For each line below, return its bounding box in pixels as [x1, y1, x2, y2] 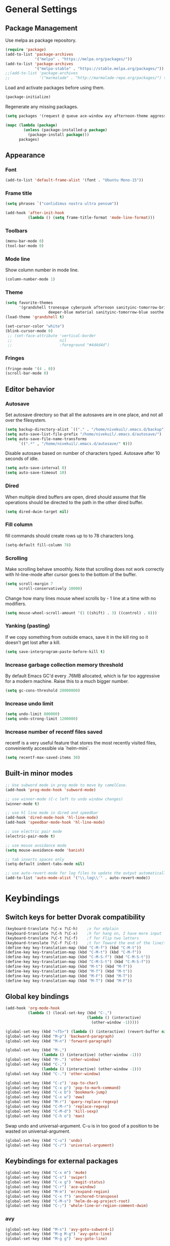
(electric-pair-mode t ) [5, 833, 56, 839]
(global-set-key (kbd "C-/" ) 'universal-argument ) [5, 1142, 114, 1148]
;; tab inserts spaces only [5, 857, 65, 862]
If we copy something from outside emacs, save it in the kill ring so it [5, 634, 148, 640]
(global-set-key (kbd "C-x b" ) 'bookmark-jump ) [5, 1090, 108, 1095]
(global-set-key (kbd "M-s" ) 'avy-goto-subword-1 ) [5, 1227, 114, 1232]
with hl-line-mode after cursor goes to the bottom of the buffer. [5, 571, 137, 577]
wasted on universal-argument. [5, 1128, 71, 1134]
